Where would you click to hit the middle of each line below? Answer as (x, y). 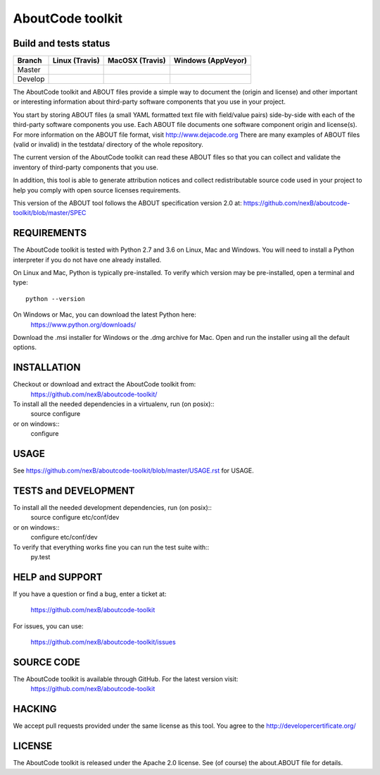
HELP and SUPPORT (58, 577)
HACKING (35, 709)
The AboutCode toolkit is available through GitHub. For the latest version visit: (126, 679)
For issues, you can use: (48, 626)
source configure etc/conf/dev (75, 518)
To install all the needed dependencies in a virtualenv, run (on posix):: (114, 404)
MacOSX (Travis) (137, 61)
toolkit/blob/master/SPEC (50, 213)
